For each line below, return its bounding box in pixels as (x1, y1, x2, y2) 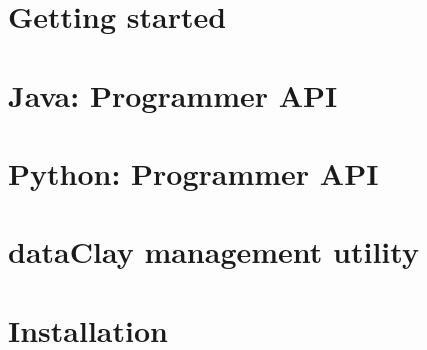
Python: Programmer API (8, 152, 379, 193)
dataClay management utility (8, 231, 419, 272)
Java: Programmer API (8, 74, 338, 115)
